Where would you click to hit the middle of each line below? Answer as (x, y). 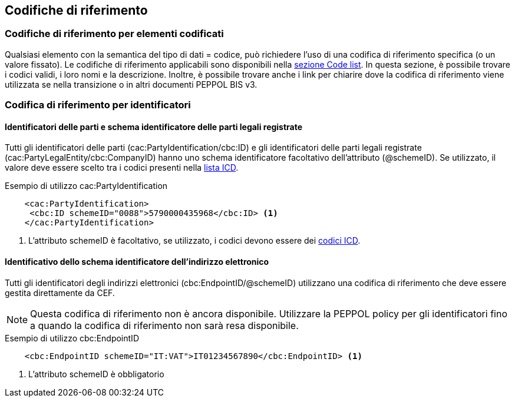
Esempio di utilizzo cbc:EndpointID (72, 338)
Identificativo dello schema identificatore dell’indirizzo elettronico (137, 262)
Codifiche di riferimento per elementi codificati (114, 34)
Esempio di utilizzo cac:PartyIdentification (86, 186)
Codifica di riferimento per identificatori (98, 105)
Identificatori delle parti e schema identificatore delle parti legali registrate (154, 127)
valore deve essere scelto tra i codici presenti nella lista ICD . (122, 168)
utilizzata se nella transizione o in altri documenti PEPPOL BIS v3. (131, 84)
